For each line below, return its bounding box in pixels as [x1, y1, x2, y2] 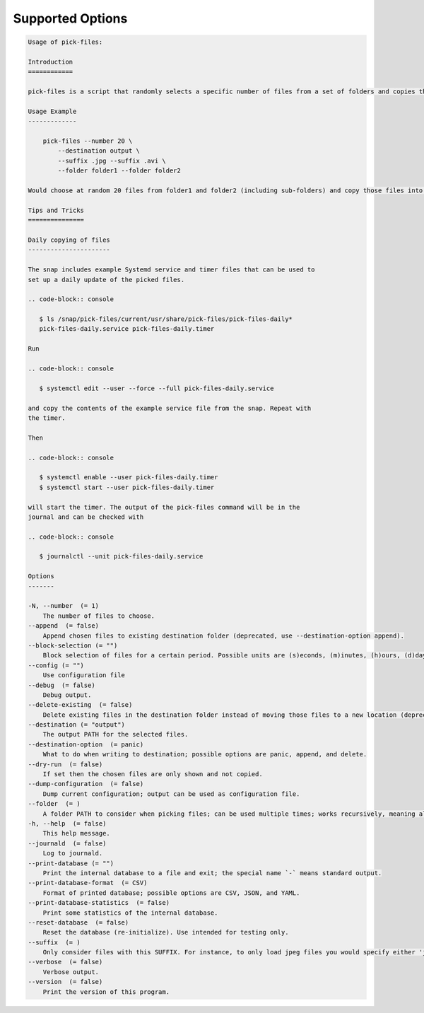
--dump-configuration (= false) [28, 780, 144, 788]
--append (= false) [28, 622, 99, 630]
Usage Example [28, 107, 77, 115]
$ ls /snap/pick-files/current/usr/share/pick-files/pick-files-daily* [39, 315, 293, 323]
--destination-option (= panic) [28, 740, 144, 749]
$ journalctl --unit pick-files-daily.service [39, 552, 204, 561]
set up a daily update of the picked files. [28, 276, 185, 283]
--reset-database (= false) [28, 918, 129, 926]
